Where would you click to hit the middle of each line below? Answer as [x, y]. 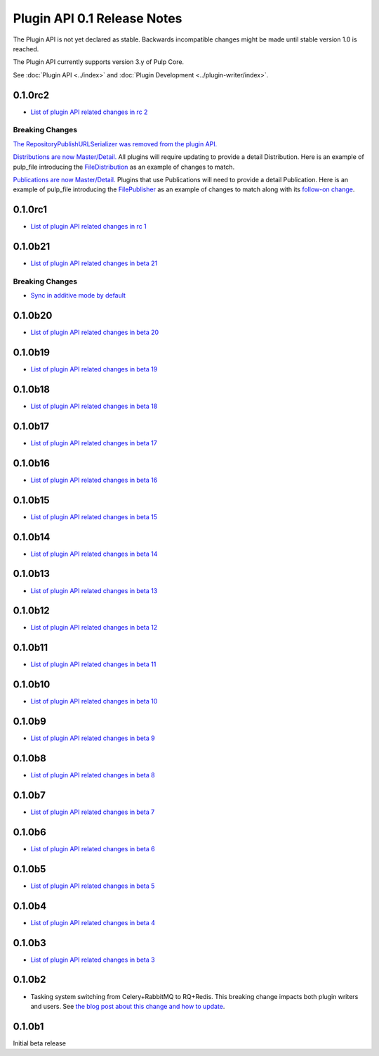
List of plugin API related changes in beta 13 [94, 590]
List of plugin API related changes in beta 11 [93, 664]
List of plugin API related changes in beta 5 [93, 886]
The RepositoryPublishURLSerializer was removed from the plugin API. [115, 144]
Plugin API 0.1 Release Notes [98, 18]
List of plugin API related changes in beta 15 [94, 516]
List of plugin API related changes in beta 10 [94, 701]
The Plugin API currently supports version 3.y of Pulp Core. [99, 62]
